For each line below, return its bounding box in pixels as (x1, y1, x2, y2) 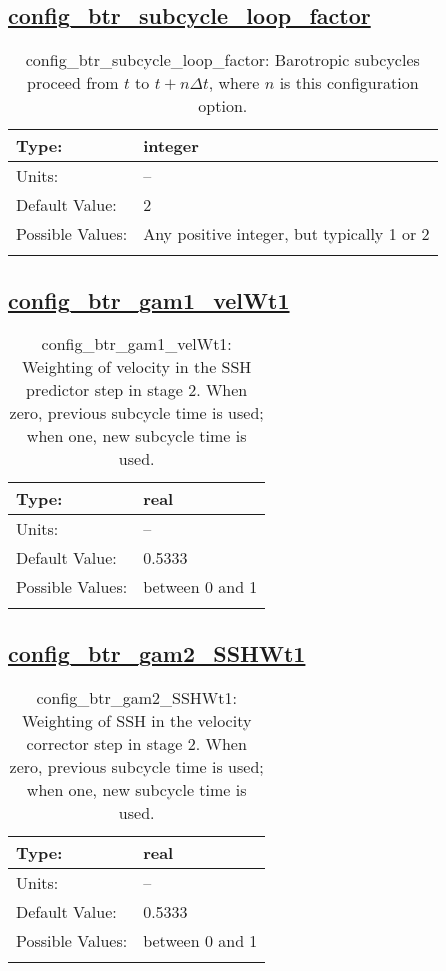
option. (198, 94, 248, 118)
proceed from (26, 71, 119, 95)
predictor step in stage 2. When (26, 378, 248, 402)
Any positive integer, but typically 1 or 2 (143, 222, 430, 246)
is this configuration (279, 71, 419, 95)
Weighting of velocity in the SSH (22, 355, 252, 379)
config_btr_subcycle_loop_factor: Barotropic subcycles (25, 48, 420, 72)
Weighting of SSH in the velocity (22, 708, 252, 732)
